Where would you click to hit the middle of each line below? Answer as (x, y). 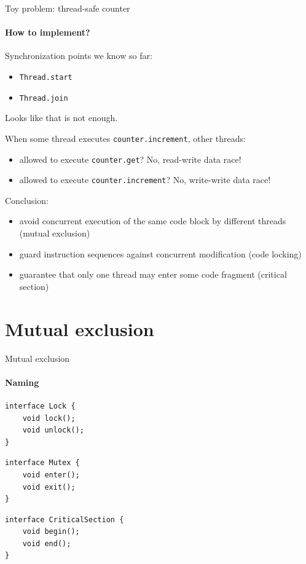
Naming (22, 382)
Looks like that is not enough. (61, 118)
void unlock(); (53, 430)
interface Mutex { (42, 463)
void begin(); (51, 532)
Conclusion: (27, 200)
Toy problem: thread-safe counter (68, 8)
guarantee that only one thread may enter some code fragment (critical (153, 274)
